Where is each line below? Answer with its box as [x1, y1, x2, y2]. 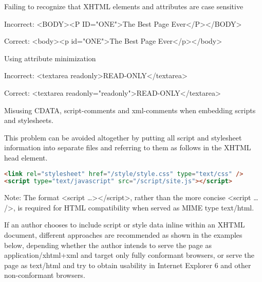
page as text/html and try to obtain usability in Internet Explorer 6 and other [4, 259, 251, 270]
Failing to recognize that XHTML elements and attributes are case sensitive [4, 1, 244, 11]
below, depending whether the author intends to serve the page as [4, 239, 212, 250]
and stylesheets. [4, 115, 53, 126]
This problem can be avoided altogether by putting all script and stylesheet [4, 132, 242, 143]
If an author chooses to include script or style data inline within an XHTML [4, 219, 245, 230]
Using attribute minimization [4, 52, 96, 63]
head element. [4, 152, 48, 163]
